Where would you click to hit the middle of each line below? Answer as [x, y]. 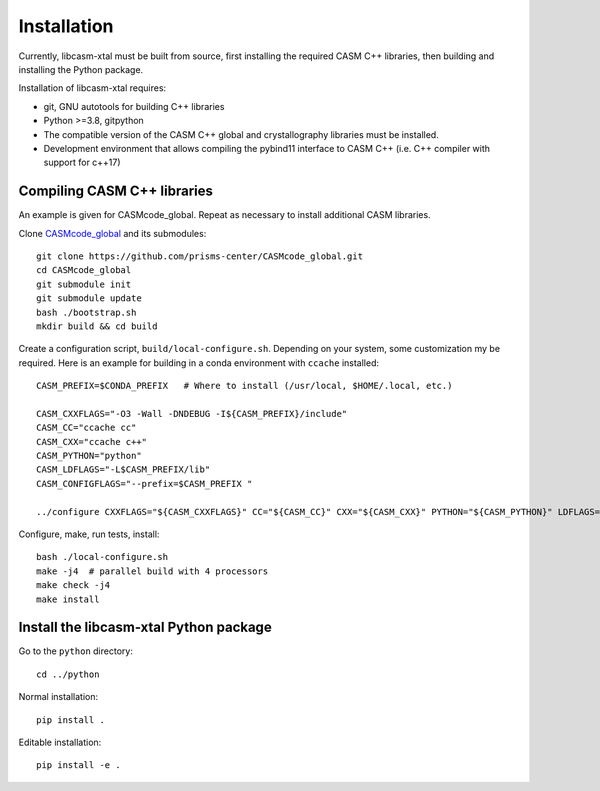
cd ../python [68, 674]
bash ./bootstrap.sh [86, 312]
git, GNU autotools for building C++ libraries [134, 106]
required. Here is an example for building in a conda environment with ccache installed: [199, 362]
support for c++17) [82, 162]
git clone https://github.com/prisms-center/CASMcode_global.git [200, 256]
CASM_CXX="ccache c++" [92, 441]
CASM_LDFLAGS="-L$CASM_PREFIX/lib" [123, 469]
